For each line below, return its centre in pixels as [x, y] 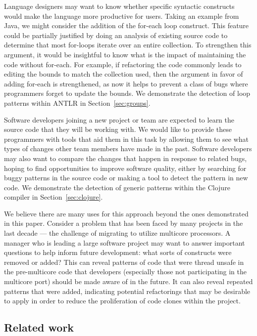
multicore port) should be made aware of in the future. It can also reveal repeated [128, 281]
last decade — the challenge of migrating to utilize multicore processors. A [117, 233]
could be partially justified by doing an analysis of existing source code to [116, 35]
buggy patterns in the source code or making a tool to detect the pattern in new [126, 178]
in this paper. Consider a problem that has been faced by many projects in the [124, 223]
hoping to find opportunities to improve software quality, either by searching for [125, 168]
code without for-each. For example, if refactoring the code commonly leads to [123, 64]
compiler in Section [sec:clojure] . [53, 197]
